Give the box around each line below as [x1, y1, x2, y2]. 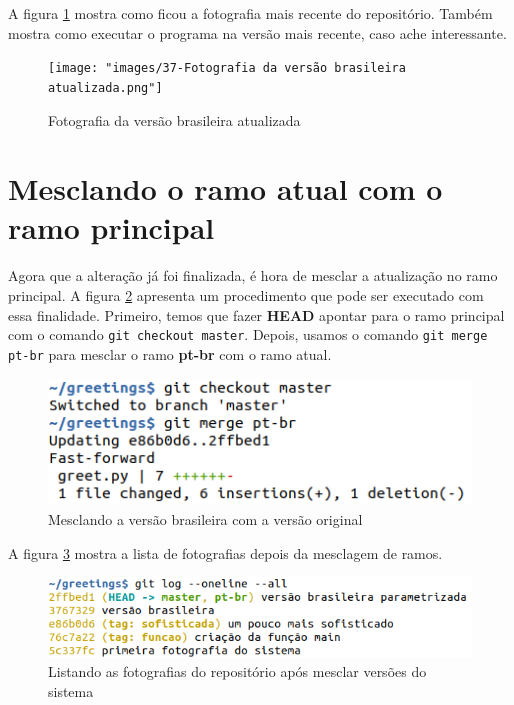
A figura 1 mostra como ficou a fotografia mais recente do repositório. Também [8, 3, 493, 23]
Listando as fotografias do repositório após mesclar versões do [48, 661, 427, 682]
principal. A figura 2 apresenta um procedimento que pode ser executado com [8, 285, 484, 305]
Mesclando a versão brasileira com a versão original [48, 508, 363, 529]
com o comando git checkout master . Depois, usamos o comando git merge [8, 324, 488, 345]
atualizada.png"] [48, 80, 163, 95]
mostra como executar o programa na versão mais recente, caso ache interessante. [8, 22, 507, 43]
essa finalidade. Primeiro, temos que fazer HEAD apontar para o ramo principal [8, 304, 505, 325]
